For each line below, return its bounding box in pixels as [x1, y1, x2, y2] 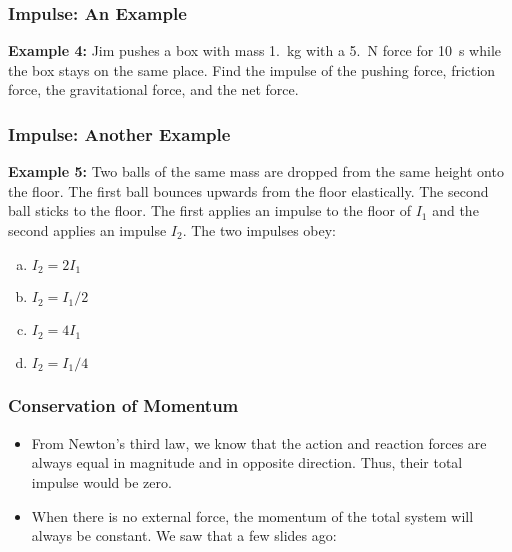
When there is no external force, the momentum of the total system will [31, 505, 474, 526]
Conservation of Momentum [8, 393, 239, 418]
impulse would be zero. [31, 471, 172, 492]
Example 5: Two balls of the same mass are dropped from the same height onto [8, 161, 504, 182]
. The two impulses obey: [182, 220, 336, 240]
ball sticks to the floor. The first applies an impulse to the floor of [8, 200, 412, 221]
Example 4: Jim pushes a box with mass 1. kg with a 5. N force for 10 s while [8, 40, 502, 61]
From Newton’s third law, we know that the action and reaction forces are [31, 432, 487, 453]
